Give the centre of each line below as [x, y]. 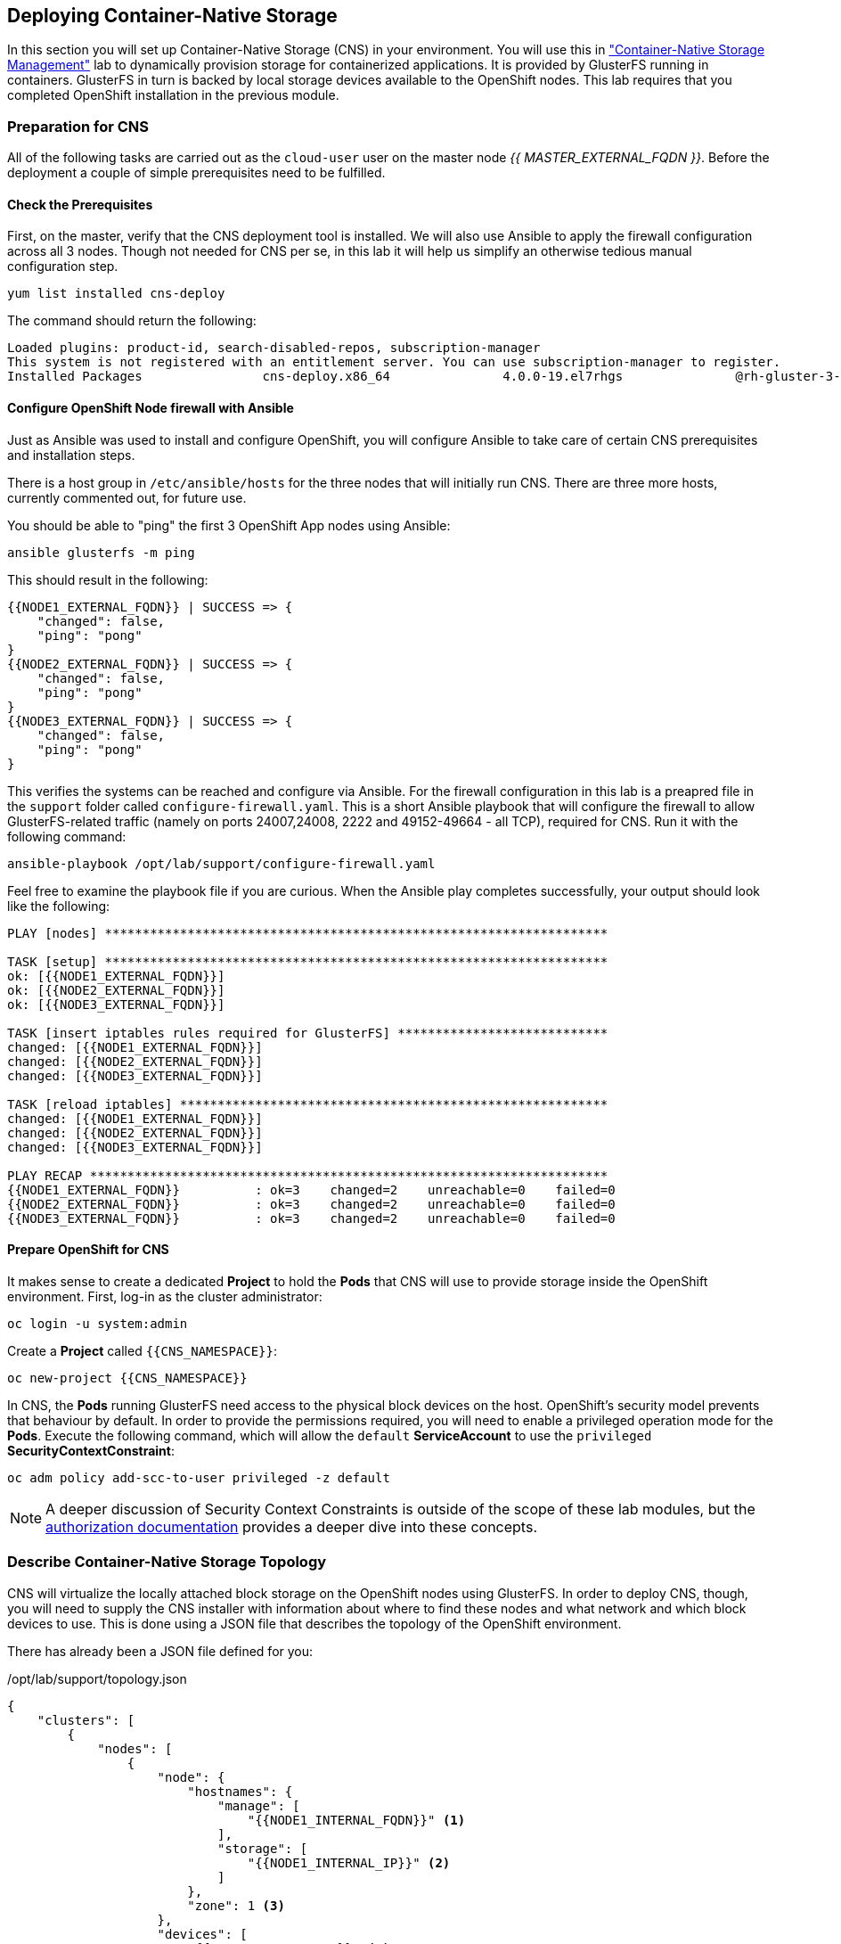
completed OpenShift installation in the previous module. [173, 95]
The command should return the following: [132, 321]
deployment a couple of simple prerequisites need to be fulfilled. [196, 173]
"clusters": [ [86, 1720]
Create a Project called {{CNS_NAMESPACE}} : [143, 1350]
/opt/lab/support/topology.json [97, 1678]
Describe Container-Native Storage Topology [167, 1562]
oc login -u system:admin [98, 1323]
